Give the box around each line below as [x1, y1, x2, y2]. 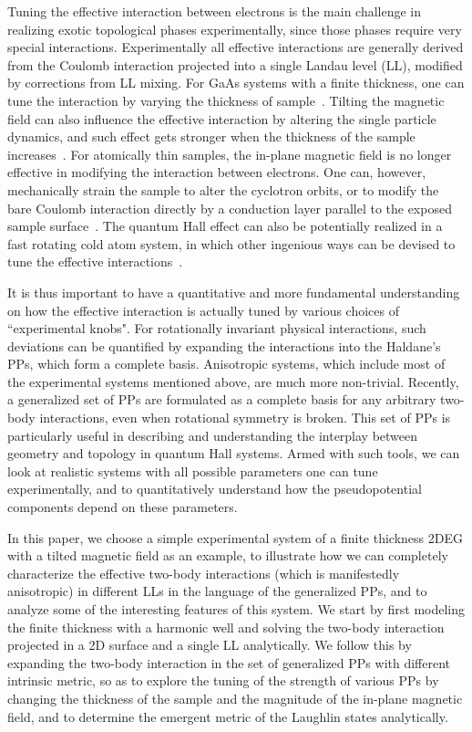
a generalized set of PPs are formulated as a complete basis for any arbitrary [7, 390, 436, 409]
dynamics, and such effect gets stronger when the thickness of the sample [7, 127, 416, 146]
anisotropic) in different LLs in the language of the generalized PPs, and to [7, 581, 427, 601]
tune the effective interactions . [7, 252, 183, 271]
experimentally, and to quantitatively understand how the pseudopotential [7, 479, 422, 498]
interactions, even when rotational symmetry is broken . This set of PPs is [39, 408, 451, 427]
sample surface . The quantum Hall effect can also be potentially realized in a [7, 216, 443, 235]
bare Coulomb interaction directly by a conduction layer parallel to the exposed [7, 198, 452, 217]
